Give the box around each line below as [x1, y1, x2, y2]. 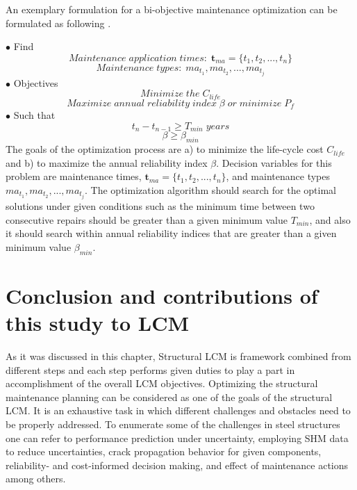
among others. [6, 471, 66, 486]
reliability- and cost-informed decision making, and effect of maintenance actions [6, 457, 349, 472]
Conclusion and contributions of [6, 281, 318, 309]
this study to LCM [6, 309, 190, 337]
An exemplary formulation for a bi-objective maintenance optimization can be [6, 2, 338, 16]
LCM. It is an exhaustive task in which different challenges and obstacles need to [6, 403, 351, 418]
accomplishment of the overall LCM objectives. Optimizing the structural [6, 376, 318, 391]
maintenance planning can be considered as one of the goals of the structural [6, 389, 333, 404]
